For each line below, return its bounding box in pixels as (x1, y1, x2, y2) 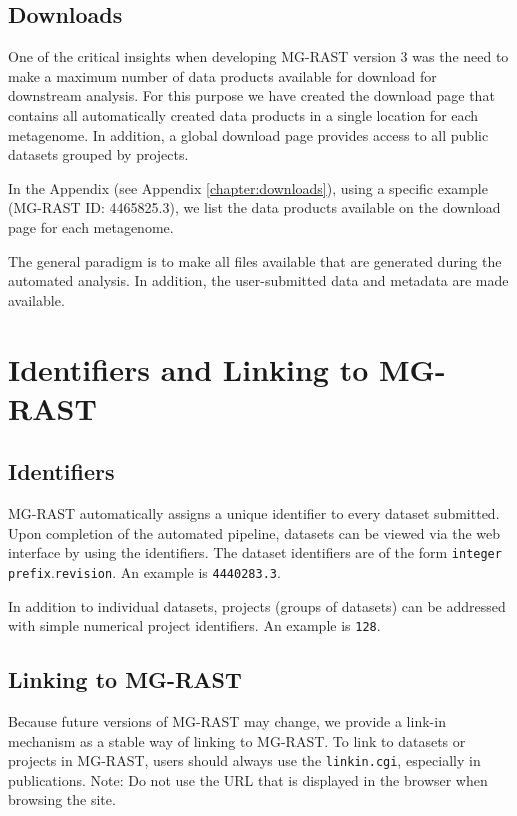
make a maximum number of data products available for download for (8, 65, 437, 86)
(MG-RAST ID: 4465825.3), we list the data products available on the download (8, 197, 501, 218)
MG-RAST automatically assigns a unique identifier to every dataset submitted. (8, 503, 500, 524)
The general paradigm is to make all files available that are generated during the (8, 250, 502, 271)
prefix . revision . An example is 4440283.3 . (8, 561, 281, 582)
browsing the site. (8, 789, 116, 810)
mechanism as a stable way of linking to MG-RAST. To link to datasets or (8, 730, 466, 751)
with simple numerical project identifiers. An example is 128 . (8, 615, 381, 636)
